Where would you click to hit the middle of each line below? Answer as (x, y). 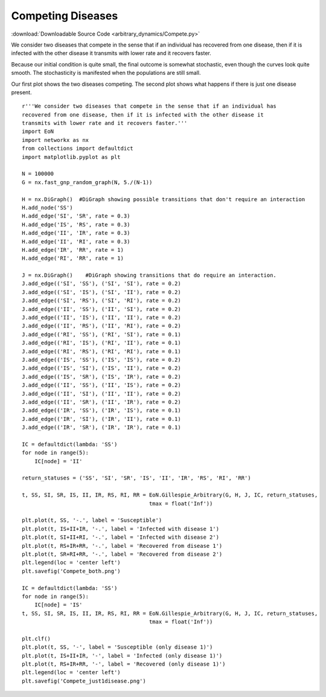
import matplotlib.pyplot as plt (71, 157)
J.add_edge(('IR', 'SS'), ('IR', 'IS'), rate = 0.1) (101, 410)
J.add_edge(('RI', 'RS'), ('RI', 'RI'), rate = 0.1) (101, 351)
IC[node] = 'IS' (58, 605)
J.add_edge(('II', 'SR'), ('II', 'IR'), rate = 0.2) (101, 402)
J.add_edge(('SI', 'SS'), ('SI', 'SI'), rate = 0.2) (101, 284)
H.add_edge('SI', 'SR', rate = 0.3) (76, 216)
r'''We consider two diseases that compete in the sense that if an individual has (149, 106)
